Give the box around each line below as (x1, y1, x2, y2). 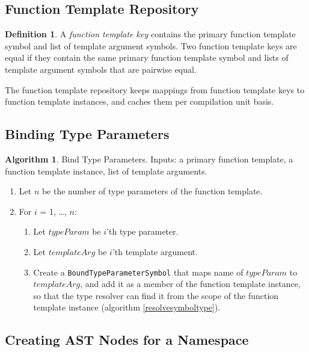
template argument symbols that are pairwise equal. (5, 63, 197, 75)
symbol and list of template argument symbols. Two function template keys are (5, 39, 297, 52)
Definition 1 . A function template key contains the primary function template (5, 28, 296, 40)
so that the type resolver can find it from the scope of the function (33, 289, 279, 301)
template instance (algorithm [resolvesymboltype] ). (33, 301, 221, 313)
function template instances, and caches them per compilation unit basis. (5, 95, 274, 108)
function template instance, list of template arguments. (5, 164, 207, 177)
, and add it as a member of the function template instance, (80, 277, 301, 290)
